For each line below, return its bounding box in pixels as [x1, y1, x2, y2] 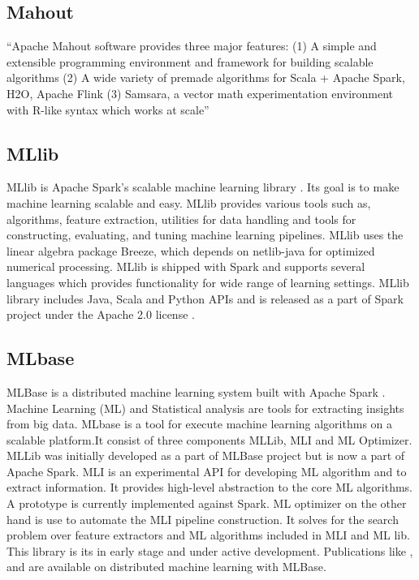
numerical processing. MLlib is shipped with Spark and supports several [6, 258, 365, 275]
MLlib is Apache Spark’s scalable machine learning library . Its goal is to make [6, 178, 400, 195]
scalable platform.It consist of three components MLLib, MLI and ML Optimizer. [6, 431, 413, 448]
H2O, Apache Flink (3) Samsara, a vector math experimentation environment [6, 84, 394, 101]
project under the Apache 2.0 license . [6, 306, 195, 323]
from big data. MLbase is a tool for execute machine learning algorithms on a [6, 415, 393, 432]
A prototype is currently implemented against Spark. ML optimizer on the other [6, 495, 407, 512]
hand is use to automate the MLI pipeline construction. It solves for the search [6, 510, 399, 527]
